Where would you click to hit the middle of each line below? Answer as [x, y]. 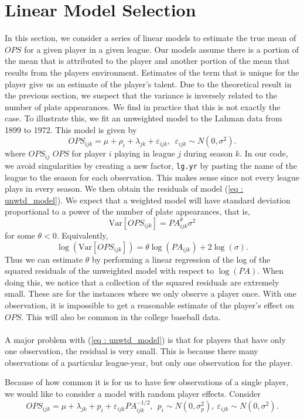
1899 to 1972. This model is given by [71, 129]
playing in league [145, 153]
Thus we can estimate [44, 259]
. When [271, 271]
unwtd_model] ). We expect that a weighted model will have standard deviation [148, 200]
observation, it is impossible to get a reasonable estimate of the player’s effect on [150, 305]
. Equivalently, [82, 235]
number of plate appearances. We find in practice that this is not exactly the [143, 106]
